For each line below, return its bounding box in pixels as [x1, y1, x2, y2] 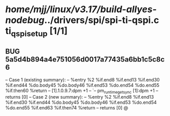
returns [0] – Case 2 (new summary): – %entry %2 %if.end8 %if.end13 [5, 94, 154, 100]
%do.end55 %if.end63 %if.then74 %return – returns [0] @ [5, 105, 129, 111]
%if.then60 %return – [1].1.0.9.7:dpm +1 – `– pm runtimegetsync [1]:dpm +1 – [5, 88, 159, 95]
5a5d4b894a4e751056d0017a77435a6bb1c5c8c [5, 55, 165, 64]
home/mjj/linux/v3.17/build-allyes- [5, 4, 157, 15]
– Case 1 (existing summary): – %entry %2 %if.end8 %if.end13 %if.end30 [5, 76, 160, 82]
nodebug [5, 14, 45, 26]
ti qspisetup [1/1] [5, 25, 68, 39]
